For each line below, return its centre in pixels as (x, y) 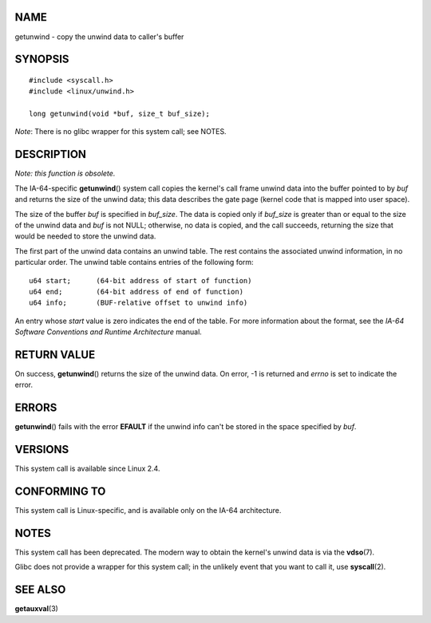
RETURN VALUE (55, 355)
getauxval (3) (37, 609)
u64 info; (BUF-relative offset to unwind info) (138, 303)
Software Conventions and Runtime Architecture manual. (109, 332)
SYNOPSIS (42, 59)
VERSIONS (42, 450)
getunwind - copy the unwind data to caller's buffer (99, 37)
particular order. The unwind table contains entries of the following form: (134, 262)
